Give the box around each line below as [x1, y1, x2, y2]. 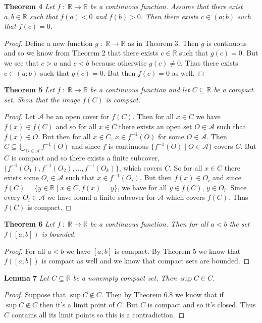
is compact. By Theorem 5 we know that [114, 245, 241, 256]
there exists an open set [119, 121, 192, 131]
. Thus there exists [180, 57, 238, 68]
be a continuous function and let [90, 84, 190, 95]
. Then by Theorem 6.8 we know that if [101, 289, 224, 300]
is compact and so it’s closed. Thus [147, 299, 256, 310]
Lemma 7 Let [4, 272, 49, 283]
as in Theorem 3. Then [128, 37, 199, 48]
